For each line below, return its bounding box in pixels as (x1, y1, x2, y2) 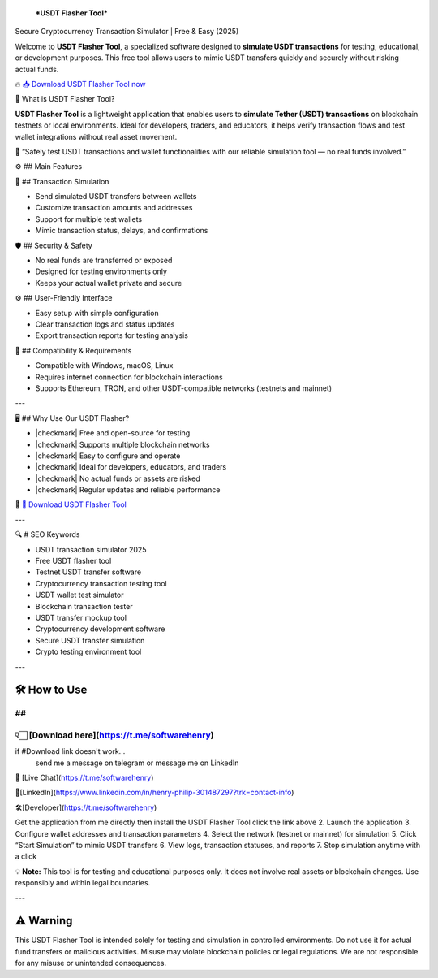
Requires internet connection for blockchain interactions (35, 372, 223, 382)
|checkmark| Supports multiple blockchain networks (35, 439, 210, 449)
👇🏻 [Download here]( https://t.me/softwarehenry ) (15, 729, 214, 741)
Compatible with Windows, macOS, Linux (35, 361, 174, 370)
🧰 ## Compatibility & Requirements (15, 345, 132, 355)
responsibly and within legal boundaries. (15, 878, 151, 888)
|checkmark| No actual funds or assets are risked (35, 474, 200, 483)
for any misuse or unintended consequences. (15, 959, 166, 968)
